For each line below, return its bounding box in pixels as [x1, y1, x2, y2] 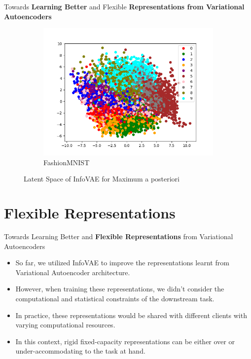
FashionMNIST [43, 157, 90, 167]
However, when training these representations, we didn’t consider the [15, 284, 224, 294]
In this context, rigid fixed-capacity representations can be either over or [15, 336, 235, 346]
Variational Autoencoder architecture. [15, 267, 130, 277]
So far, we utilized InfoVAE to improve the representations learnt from [15, 257, 229, 268]
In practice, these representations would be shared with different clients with [15, 310, 247, 320]
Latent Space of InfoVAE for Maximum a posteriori [24, 174, 179, 184]
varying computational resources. [15, 320, 115, 330]
